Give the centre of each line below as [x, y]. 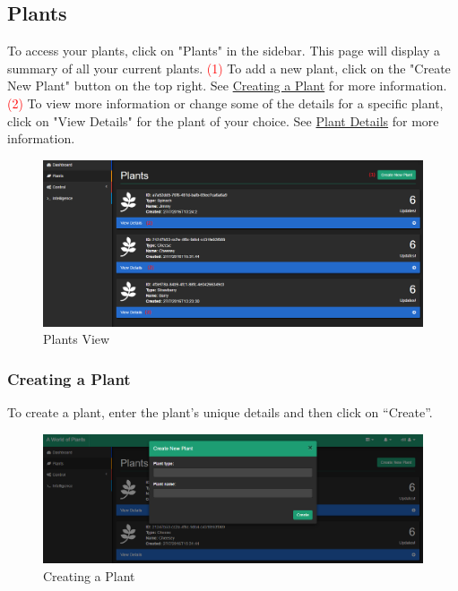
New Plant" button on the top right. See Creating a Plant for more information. [227, 86]
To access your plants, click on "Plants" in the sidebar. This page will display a [224, 51]
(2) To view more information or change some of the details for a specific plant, [225, 103]
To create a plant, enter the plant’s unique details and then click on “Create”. [220, 412]
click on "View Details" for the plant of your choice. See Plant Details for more [223, 120]
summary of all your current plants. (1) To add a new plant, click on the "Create [229, 68]
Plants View [77, 339]
